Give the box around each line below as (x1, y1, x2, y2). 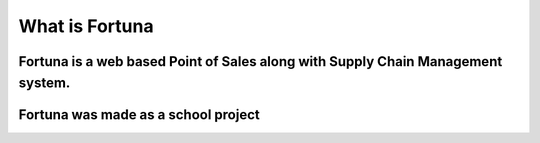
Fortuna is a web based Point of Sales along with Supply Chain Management (18, 53, 503, 70)
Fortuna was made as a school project (18, 106, 260, 123)
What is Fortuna (18, 15, 154, 37)
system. (18, 74, 71, 91)
